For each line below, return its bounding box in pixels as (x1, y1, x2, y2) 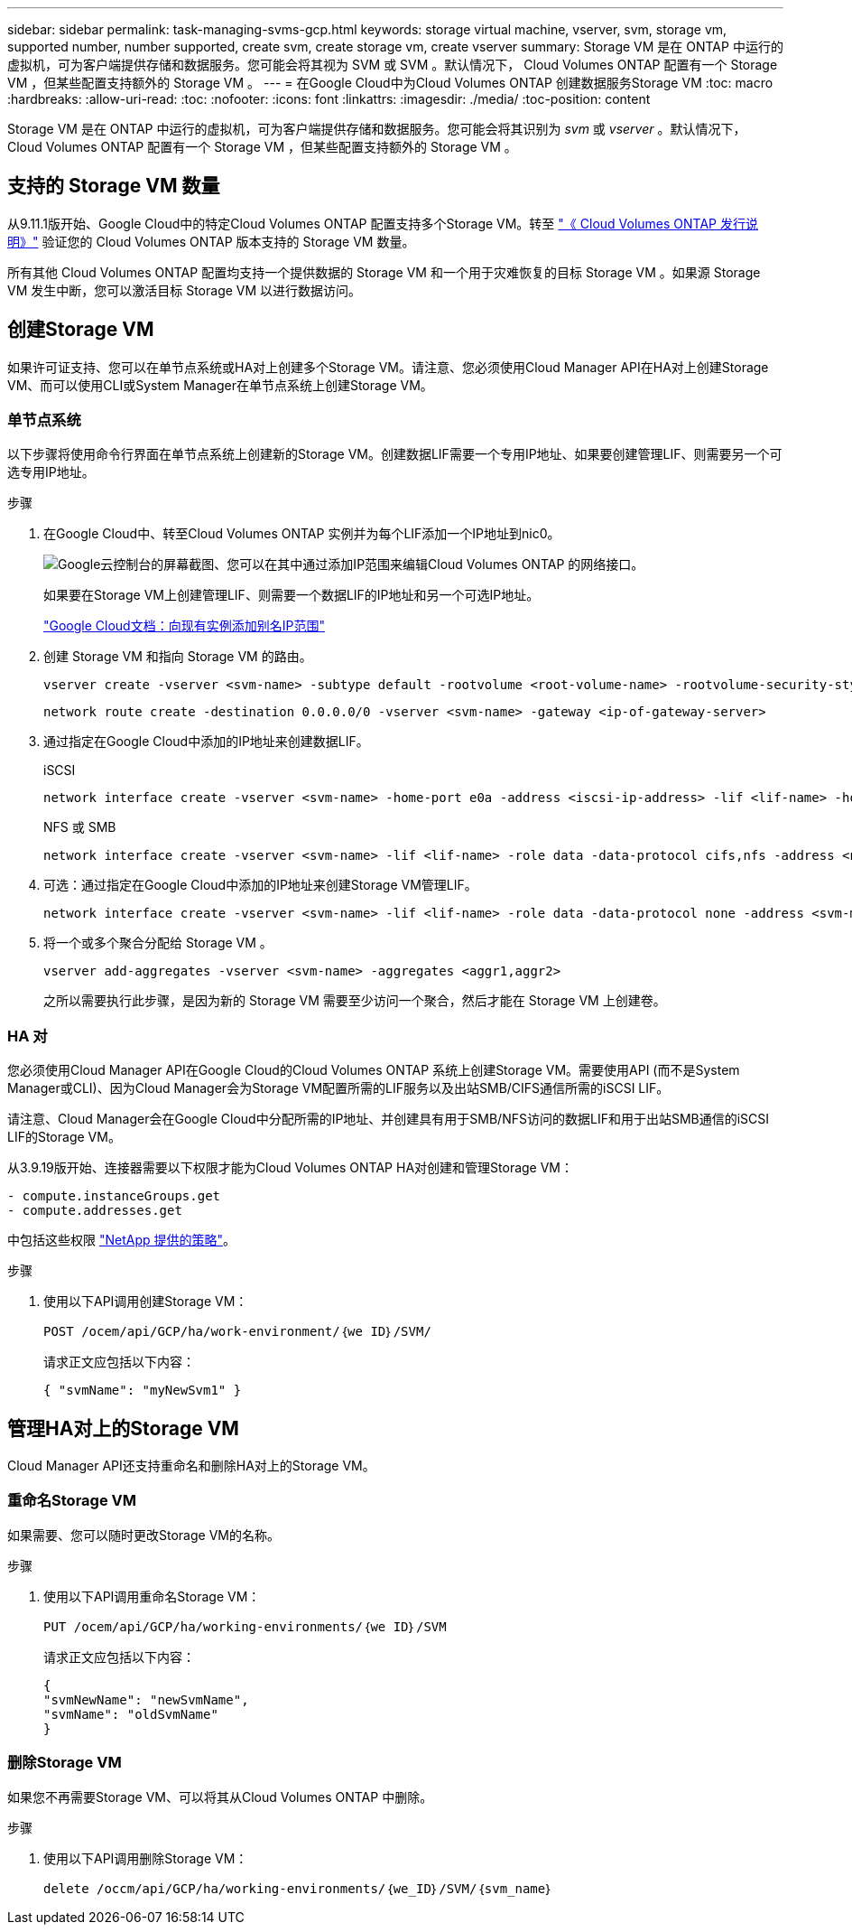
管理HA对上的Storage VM (7, 1416, 239, 1440)
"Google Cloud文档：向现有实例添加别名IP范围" (43, 618, 325, 634)
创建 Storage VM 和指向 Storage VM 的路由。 (43, 649, 312, 665)
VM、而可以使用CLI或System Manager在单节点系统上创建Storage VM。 (7, 377, 433, 393)
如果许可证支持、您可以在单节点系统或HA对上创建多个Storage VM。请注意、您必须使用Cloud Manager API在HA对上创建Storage (7, 359, 769, 375)
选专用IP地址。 (7, 464, 95, 481)
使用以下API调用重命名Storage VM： (43, 1588, 261, 1604)
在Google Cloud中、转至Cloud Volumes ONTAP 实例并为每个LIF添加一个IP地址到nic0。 (43, 526, 560, 542)
